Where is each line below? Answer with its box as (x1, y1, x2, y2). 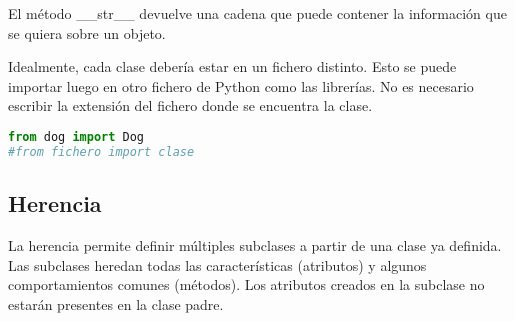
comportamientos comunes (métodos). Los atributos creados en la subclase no (8, 274, 485, 295)
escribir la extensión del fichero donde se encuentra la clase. (8, 95, 373, 116)
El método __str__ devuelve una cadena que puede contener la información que (8, 3, 507, 23)
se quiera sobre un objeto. (8, 22, 166, 43)
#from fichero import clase (8, 144, 195, 159)
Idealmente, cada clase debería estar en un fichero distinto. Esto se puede (8, 56, 457, 77)
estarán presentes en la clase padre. (8, 293, 224, 314)
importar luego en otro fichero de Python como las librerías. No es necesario (8, 75, 474, 96)
